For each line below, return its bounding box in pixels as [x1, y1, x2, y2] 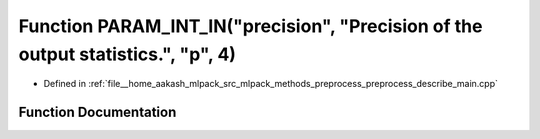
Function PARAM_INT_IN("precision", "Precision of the [18, 15, 483, 37]
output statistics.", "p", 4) [18, 43, 237, 65]
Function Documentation [18, 104, 177, 121]
